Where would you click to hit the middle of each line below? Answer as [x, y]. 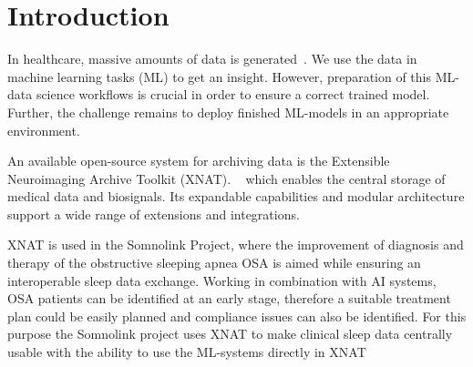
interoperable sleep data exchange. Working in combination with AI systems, [222, 280]
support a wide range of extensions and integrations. [154, 214]
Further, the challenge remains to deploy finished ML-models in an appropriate [228, 112]
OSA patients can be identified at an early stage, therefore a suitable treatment [229, 298]
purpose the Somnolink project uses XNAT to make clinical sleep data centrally [230, 334]
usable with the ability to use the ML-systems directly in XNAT [187, 352]
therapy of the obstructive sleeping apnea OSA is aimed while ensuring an [214, 263]
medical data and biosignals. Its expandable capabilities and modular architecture [236, 196]
